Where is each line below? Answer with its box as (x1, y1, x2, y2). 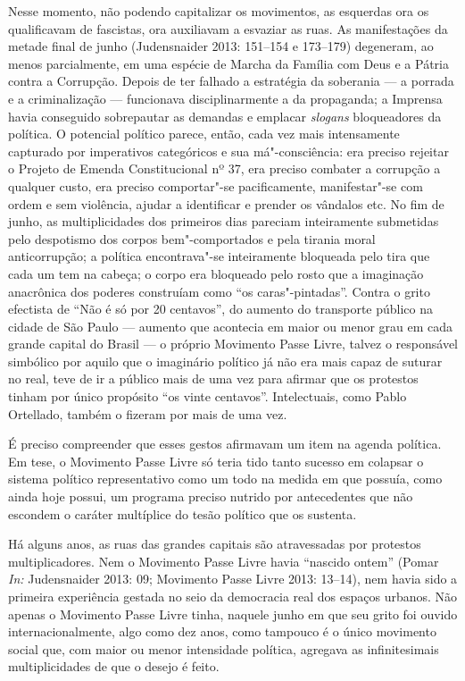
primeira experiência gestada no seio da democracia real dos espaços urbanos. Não (8, 587, 458, 605)
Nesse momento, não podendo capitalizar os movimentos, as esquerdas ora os (8, 2, 429, 20)
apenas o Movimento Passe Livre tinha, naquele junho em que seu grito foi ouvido (8, 604, 458, 623)
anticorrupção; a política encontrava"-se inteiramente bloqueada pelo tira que (8, 247, 430, 265)
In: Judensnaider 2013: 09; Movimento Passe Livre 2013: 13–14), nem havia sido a (8, 569, 458, 588)
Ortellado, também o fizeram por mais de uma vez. (8, 404, 287, 423)
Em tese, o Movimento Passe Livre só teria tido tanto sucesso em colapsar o (8, 451, 424, 470)
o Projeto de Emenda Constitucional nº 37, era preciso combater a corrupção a (8, 159, 441, 178)
